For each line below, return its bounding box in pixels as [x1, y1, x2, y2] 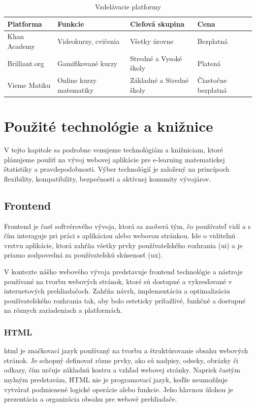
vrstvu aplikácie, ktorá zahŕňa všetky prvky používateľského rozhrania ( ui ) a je [4, 240, 243, 250]
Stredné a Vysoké [130, 53, 182, 63]
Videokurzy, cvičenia [57, 36, 120, 46]
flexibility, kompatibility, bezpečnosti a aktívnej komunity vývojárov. [4, 173, 211, 184]
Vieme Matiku [7, 80, 51, 90]
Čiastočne [197, 75, 227, 85]
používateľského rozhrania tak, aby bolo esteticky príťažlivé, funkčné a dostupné [4, 295, 246, 305]
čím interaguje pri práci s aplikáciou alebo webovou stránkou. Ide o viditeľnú [4, 230, 236, 241]
